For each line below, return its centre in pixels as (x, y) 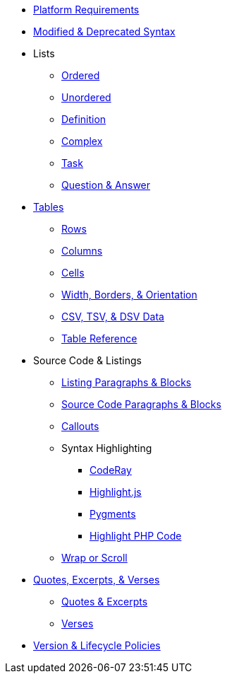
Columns (82, 251)
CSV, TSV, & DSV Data (113, 317)
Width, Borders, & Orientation (129, 295)
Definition (84, 119)
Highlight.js (116, 492)
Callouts (80, 426)
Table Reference (99, 338)
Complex (82, 141)
